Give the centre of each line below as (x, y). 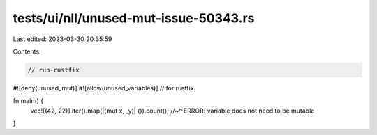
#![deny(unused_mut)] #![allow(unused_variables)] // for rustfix (104, 88)
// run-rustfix (53, 70)
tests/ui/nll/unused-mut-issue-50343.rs (134, 18)
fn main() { (28, 101)
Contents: (27, 51)
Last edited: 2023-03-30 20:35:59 (62, 39)
